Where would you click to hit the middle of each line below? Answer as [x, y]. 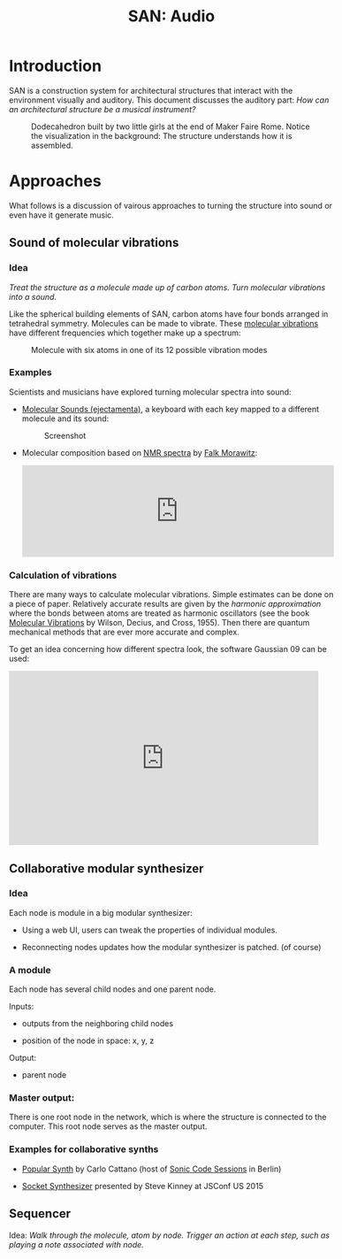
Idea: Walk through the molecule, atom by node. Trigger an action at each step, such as [170, 1235]
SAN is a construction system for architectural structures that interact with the [151, 90]
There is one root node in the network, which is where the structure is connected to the [168, 1117]
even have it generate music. [61, 215]
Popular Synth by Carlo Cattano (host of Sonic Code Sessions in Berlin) [152, 1169]
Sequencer [40, 1214]
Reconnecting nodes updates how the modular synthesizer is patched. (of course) [171, 947]
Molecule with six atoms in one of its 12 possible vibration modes [149, 349]
